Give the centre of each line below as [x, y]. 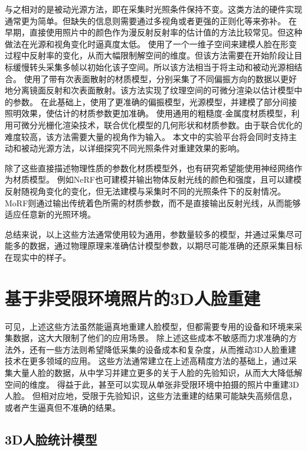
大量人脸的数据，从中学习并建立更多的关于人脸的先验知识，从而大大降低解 [157, 372]
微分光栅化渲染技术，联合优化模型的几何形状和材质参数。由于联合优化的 [161, 124]
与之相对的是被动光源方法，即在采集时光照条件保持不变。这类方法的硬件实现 [153, 9]
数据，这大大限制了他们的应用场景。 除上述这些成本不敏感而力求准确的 [151, 338]
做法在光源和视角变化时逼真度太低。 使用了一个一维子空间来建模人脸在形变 [151, 43]
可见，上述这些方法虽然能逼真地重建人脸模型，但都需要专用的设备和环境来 [149, 326]
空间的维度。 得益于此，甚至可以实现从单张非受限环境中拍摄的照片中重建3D [152, 384]
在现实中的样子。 [38, 257]
